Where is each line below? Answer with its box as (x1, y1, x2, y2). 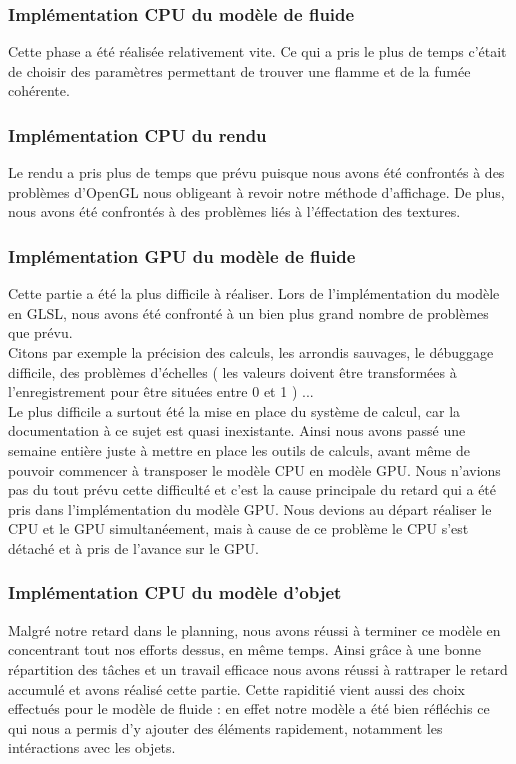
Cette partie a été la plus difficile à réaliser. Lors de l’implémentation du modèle (8, 283, 500, 304)
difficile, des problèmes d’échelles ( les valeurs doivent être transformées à (8, 361, 457, 382)
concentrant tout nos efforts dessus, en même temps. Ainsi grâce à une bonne (8, 639, 482, 660)
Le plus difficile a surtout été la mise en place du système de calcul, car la (8, 400, 461, 421)
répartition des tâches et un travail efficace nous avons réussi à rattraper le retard (8, 658, 508, 679)
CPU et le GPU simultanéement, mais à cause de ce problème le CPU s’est (8, 518, 469, 539)
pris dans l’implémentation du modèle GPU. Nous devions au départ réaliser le (8, 498, 492, 519)
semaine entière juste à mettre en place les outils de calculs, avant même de (8, 439, 470, 460)
